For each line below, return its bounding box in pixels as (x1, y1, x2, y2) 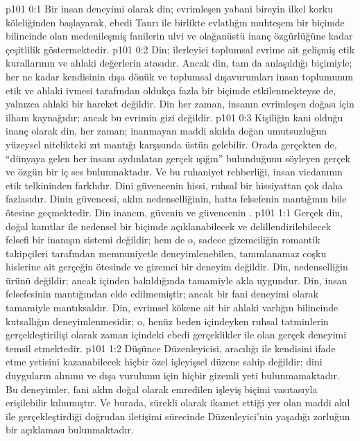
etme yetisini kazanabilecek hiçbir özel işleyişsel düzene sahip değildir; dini (6, 354, 323, 369)
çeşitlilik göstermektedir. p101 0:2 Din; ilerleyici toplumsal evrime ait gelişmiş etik (6, 42, 355, 56)
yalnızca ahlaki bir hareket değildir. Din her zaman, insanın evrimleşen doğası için (6, 96, 354, 111)
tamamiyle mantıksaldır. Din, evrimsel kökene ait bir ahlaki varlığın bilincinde (6, 300, 338, 315)
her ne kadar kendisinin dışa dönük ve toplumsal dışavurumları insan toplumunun (6, 69, 354, 83)
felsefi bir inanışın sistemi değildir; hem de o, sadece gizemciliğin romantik (6, 232, 320, 247)
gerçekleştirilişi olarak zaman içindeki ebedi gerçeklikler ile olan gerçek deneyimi (6, 327, 347, 342)
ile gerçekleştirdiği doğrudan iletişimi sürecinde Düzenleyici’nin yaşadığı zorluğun (6, 408, 350, 423)
